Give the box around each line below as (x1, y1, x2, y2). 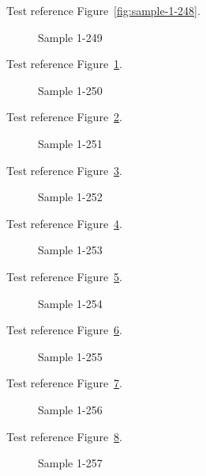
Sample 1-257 (38, 455, 103, 471)
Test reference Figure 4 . (6, 215, 122, 231)
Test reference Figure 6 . (6, 322, 122, 338)
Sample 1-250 (38, 82, 103, 98)
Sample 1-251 (38, 135, 103, 151)
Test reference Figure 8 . (6, 428, 122, 444)
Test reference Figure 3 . (6, 162, 122, 178)
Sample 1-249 (38, 29, 103, 45)
